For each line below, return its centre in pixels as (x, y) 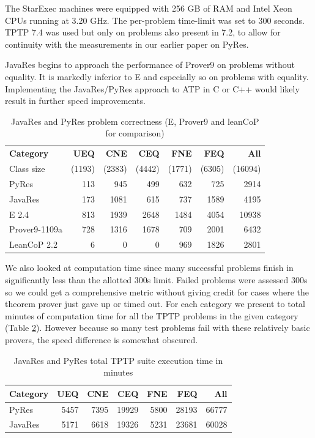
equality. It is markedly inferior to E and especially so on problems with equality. (157, 76)
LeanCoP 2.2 (33, 244)
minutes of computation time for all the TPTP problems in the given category (152, 315)
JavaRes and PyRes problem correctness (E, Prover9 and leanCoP (135, 121)
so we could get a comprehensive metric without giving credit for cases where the (157, 291)
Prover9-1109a (36, 229)
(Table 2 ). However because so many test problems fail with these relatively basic (157, 328)
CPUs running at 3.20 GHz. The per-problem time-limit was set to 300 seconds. (155, 20)
